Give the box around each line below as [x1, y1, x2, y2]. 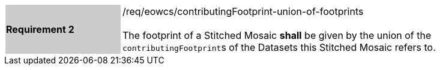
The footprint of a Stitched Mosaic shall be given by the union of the [122, 29, 432, 41]
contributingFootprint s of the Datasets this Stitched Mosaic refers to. [122, 41, 436, 53]
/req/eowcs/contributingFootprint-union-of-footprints [122, 5, 364, 17]
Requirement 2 [6, 23, 74, 35]
